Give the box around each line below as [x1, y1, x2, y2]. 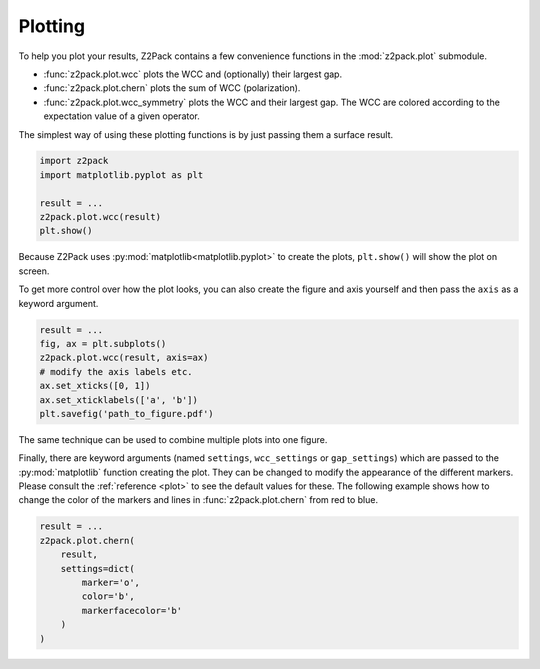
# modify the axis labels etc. [39, 366, 194, 377]
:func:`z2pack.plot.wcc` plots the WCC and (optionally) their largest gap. [43, 68, 343, 80]
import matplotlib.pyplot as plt [39, 169, 204, 180]
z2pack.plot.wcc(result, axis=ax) [39, 352, 209, 364]
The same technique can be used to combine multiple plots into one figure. [18, 433, 328, 445]
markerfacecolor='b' [81, 605, 183, 616]
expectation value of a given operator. [43, 110, 200, 122]
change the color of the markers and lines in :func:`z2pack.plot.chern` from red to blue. [18, 494, 379, 506]
